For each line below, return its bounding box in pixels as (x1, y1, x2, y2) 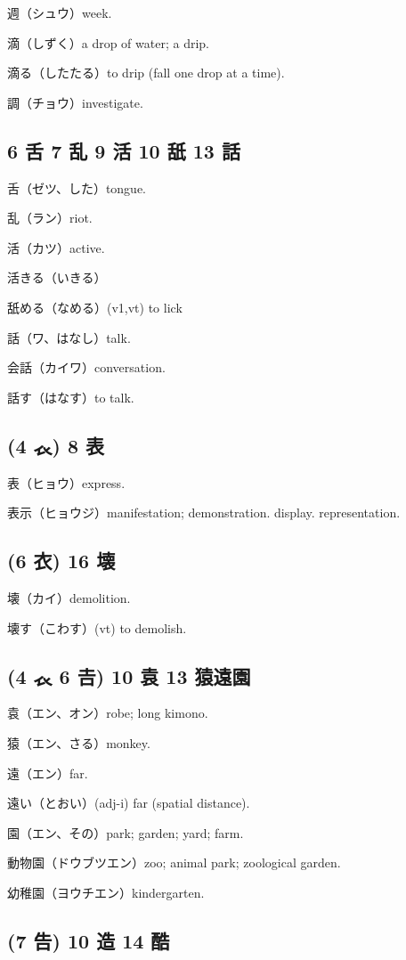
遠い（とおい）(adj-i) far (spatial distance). (7, 793, 250, 812)
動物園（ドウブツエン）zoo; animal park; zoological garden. (7, 853, 341, 872)
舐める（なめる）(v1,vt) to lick (7, 297, 183, 316)
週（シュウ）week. (7, 4, 112, 21)
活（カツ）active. (7, 238, 105, 256)
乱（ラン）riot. (7, 208, 93, 227)
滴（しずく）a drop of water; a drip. (7, 33, 209, 52)
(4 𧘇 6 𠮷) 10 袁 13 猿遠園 (7, 662, 251, 689)
